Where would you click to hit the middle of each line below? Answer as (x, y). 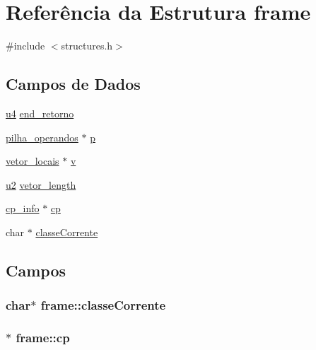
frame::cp (43, 338)
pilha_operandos (42, 137)
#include (25, 46)
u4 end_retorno (40, 113)
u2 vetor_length (41, 184)
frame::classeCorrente (103, 305)
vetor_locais (33, 161)
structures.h (87, 46)
